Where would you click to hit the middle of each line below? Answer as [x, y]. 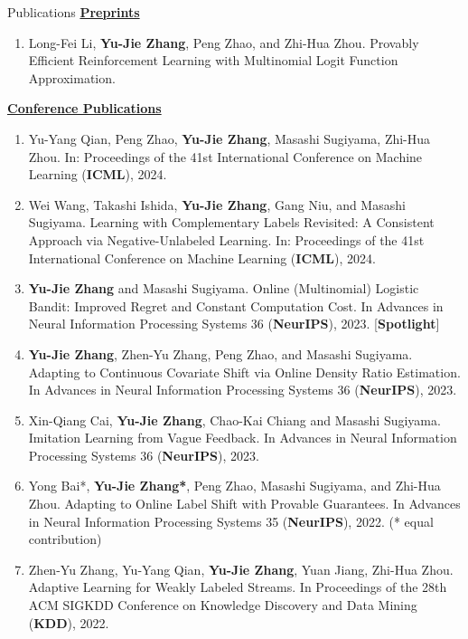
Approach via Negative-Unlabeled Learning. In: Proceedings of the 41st [226, 239]
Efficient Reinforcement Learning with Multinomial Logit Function [213, 60]
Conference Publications [84, 108]
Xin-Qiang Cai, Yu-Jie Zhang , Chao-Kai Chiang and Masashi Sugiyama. [234, 420]
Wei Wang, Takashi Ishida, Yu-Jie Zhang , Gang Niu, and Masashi [217, 204]
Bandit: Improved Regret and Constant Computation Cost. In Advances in [236, 305]
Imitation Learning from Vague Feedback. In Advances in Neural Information [243, 438]
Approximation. [72, 77]
